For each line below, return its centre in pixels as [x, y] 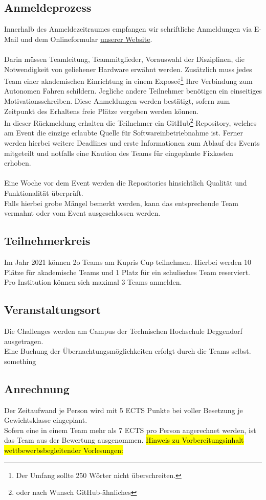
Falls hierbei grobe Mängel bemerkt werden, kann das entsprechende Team [121, 203]
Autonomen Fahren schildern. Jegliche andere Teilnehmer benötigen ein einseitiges [133, 91]
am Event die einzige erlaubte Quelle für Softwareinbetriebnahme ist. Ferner [124, 133]
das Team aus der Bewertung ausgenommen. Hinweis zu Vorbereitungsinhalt [124, 440]
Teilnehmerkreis [47, 241]
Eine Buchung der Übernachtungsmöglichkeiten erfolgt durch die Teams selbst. [128, 351]
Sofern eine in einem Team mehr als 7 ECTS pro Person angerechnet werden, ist [130, 430]
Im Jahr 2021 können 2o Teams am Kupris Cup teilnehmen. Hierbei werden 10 [128, 262]
